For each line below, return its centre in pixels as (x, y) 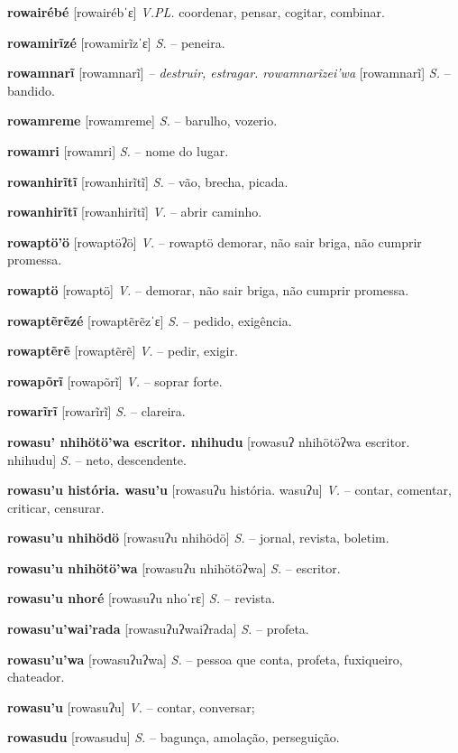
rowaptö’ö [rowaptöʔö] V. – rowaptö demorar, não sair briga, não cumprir (215, 242)
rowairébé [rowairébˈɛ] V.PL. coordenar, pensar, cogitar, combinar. (196, 12)
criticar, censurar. (56, 507)
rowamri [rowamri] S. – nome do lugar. (118, 150)
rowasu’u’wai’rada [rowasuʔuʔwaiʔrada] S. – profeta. (158, 629)
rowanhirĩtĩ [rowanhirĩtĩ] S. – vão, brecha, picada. (148, 181)
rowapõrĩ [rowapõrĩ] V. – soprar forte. (115, 381)
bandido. (31, 90)
